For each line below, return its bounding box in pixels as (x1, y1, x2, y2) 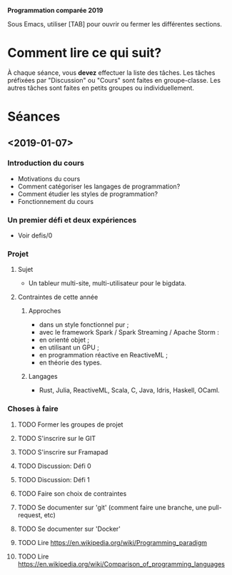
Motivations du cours (17, 174, 81, 183)
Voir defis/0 (17, 231, 53, 240)
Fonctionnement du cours (17, 197, 94, 205)
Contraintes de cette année (17, 292, 99, 302)
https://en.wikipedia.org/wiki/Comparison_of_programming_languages (17, 559, 225, 568)
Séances (7, 108, 61, 125)
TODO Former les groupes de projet (17, 420, 123, 429)
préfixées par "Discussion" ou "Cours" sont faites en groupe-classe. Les (7, 76, 221, 84)
